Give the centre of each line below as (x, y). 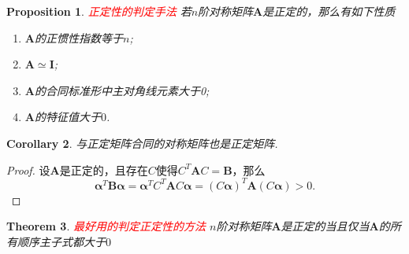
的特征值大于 (67, 117)
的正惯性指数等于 (78, 37)
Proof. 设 (28, 169)
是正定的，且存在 (104, 169)
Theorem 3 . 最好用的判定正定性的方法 (106, 226)
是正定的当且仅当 (325, 226)
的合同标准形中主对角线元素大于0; (122, 90)
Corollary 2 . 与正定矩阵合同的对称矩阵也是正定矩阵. (142, 143)
